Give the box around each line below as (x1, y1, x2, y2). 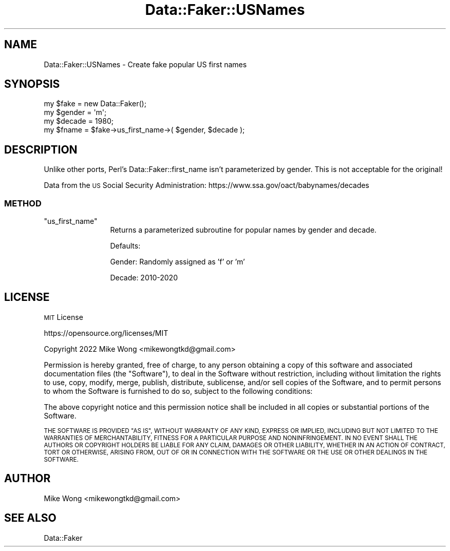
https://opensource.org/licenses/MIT (44, 328, 168, 337)
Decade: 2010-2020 (110, 273, 178, 282)
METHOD (4, 198, 42, 208)
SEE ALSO (4, 511, 57, 525)
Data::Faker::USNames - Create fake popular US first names (44, 60, 247, 69)
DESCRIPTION (4, 143, 78, 156)
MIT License (44, 312, 83, 321)
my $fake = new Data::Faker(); (44, 99, 146, 108)
